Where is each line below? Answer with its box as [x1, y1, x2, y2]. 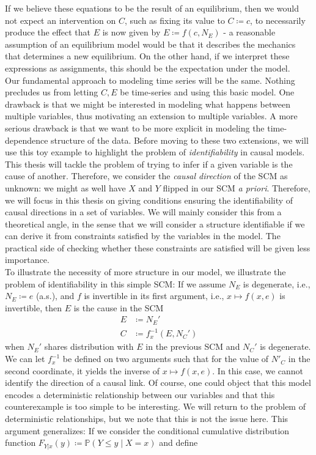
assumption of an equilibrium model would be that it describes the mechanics [5, 37, 296, 50]
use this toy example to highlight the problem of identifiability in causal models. [5, 146, 305, 158]
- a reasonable [223, 26, 276, 39]
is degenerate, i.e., [243, 277, 310, 290]
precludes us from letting [5, 86, 98, 98]
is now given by [102, 26, 161, 39]
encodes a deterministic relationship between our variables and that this [5, 388, 275, 401]
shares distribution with [44, 340, 134, 353]
